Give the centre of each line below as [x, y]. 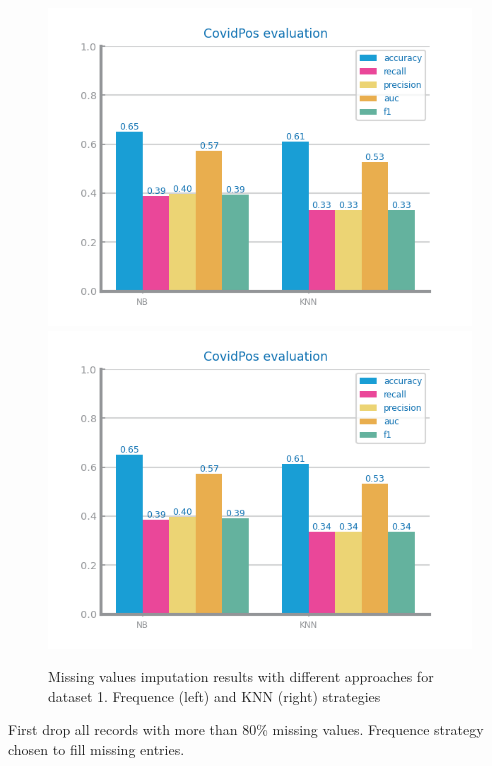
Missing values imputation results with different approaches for [241, 676]
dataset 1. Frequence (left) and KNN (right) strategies [214, 695]
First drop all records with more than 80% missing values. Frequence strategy [246, 729]
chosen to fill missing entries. [96, 748]
